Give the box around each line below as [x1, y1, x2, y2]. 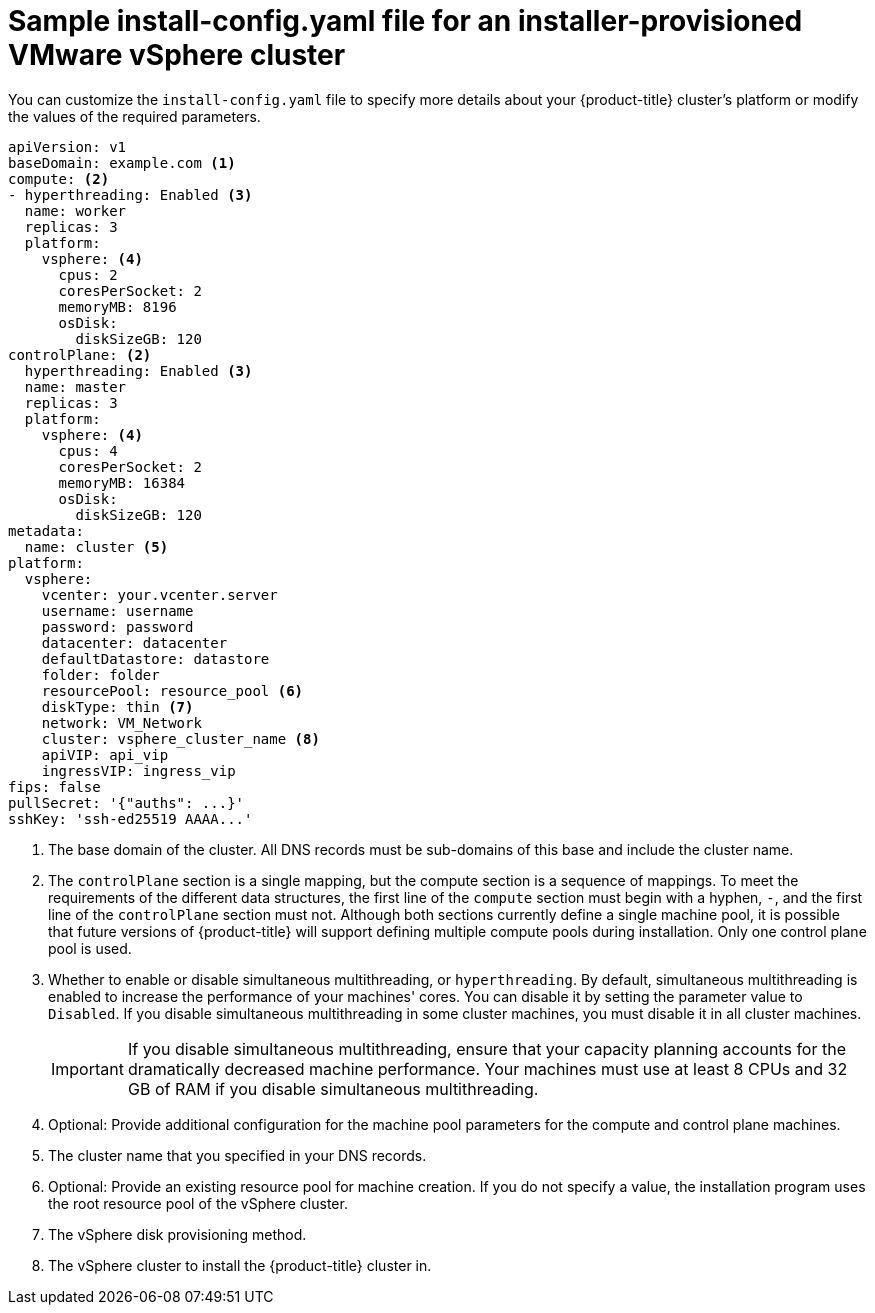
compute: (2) [8, 170, 110, 187]
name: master [24, 378, 127, 395]
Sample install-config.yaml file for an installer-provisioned [8, 4, 803, 38]
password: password [41, 618, 194, 635]
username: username [41, 602, 194, 619]
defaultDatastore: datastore [41, 650, 270, 667]
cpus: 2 [58, 266, 118, 283]
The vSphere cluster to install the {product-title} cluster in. [48, 1256, 432, 1274]
